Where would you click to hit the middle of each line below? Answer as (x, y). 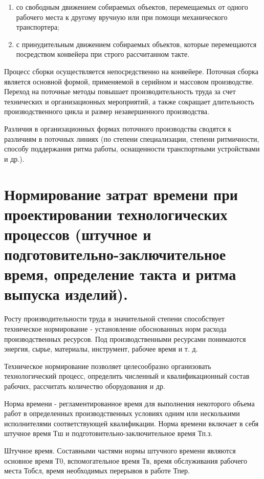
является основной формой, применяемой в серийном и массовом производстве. (129, 81)
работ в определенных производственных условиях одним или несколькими (122, 413)
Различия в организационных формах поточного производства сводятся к (118, 128)
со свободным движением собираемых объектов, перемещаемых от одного (132, 7)
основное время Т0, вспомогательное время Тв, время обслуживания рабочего (126, 460)
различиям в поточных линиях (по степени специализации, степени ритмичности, (132, 138)
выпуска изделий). (66, 294)
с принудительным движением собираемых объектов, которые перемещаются (136, 44)
